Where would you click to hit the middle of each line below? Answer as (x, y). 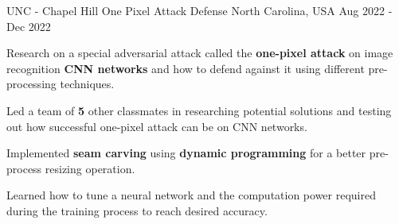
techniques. (87, 84)
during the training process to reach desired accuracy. (137, 210)
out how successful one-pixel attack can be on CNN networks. (157, 126)
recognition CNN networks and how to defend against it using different (186, 68)
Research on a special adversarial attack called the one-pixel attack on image (200, 53)
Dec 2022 (29, 26)
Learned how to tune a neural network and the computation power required (192, 195)
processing (31, 84)
